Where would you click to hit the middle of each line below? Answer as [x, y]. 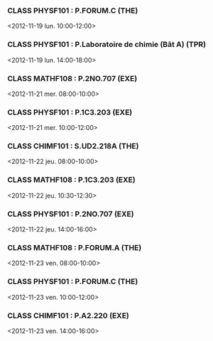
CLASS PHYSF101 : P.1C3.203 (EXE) [70, 112]
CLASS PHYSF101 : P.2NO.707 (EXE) [71, 214]
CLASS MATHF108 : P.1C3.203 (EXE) [72, 180]
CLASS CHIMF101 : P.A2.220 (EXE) [69, 315]
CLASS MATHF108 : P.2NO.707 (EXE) [72, 78]
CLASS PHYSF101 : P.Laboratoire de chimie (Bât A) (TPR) [107, 45]
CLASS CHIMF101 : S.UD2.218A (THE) [73, 146]
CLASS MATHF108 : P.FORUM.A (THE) [75, 248]
